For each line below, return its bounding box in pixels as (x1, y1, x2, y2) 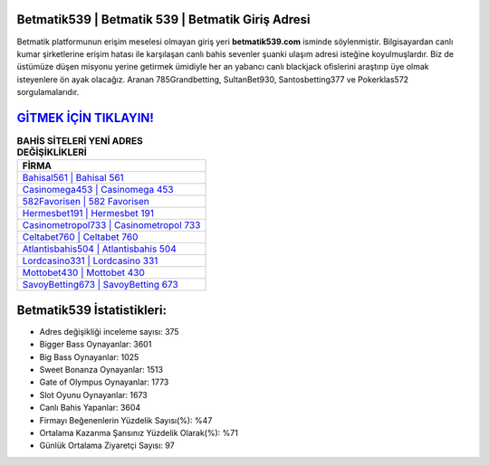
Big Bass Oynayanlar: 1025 (39, 351, 139, 362)
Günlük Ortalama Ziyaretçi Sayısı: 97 (39, 440, 176, 451)
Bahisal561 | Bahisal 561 (22, 172, 124, 185)
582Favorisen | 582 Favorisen (22, 195, 149, 208)
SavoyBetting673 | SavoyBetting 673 (22, 279, 178, 291)
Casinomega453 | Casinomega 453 (22, 184, 174, 196)
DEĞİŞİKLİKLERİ (16, 146, 88, 158)
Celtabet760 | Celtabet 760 (22, 231, 139, 243)
